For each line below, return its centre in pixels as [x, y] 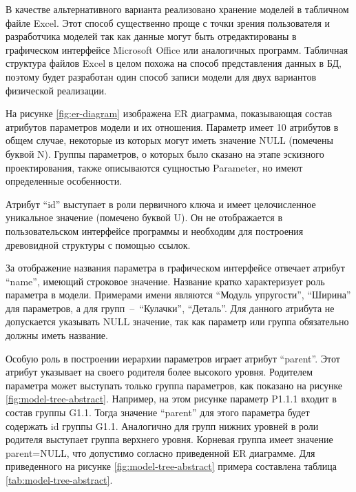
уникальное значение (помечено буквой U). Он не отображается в [144, 217]
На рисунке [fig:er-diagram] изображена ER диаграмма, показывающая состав [169, 113]
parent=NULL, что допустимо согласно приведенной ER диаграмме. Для [160, 452]
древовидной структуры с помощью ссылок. [98, 244]
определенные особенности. [64, 181]
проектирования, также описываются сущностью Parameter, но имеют [154, 167]
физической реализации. [56, 90]
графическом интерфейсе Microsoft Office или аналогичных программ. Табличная [177, 49]
